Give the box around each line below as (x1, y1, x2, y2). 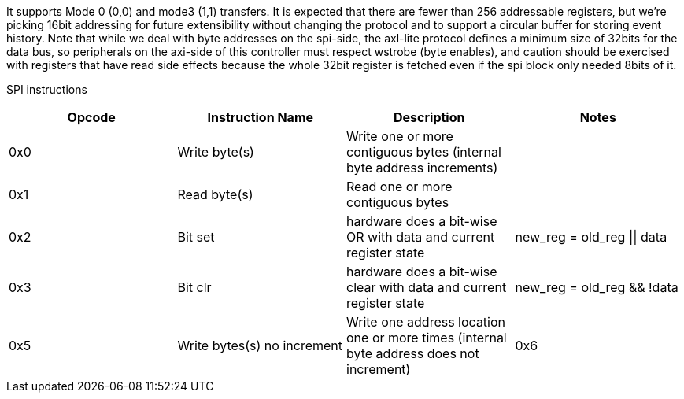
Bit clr (177, 279, 212, 295)
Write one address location (346, 314, 506, 330)
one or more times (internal (346, 330, 507, 345)
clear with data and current (346, 279, 507, 295)
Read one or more (346, 179, 453, 194)
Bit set (177, 229, 215, 245)
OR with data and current (346, 229, 495, 245)
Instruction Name (207, 109, 314, 125)
